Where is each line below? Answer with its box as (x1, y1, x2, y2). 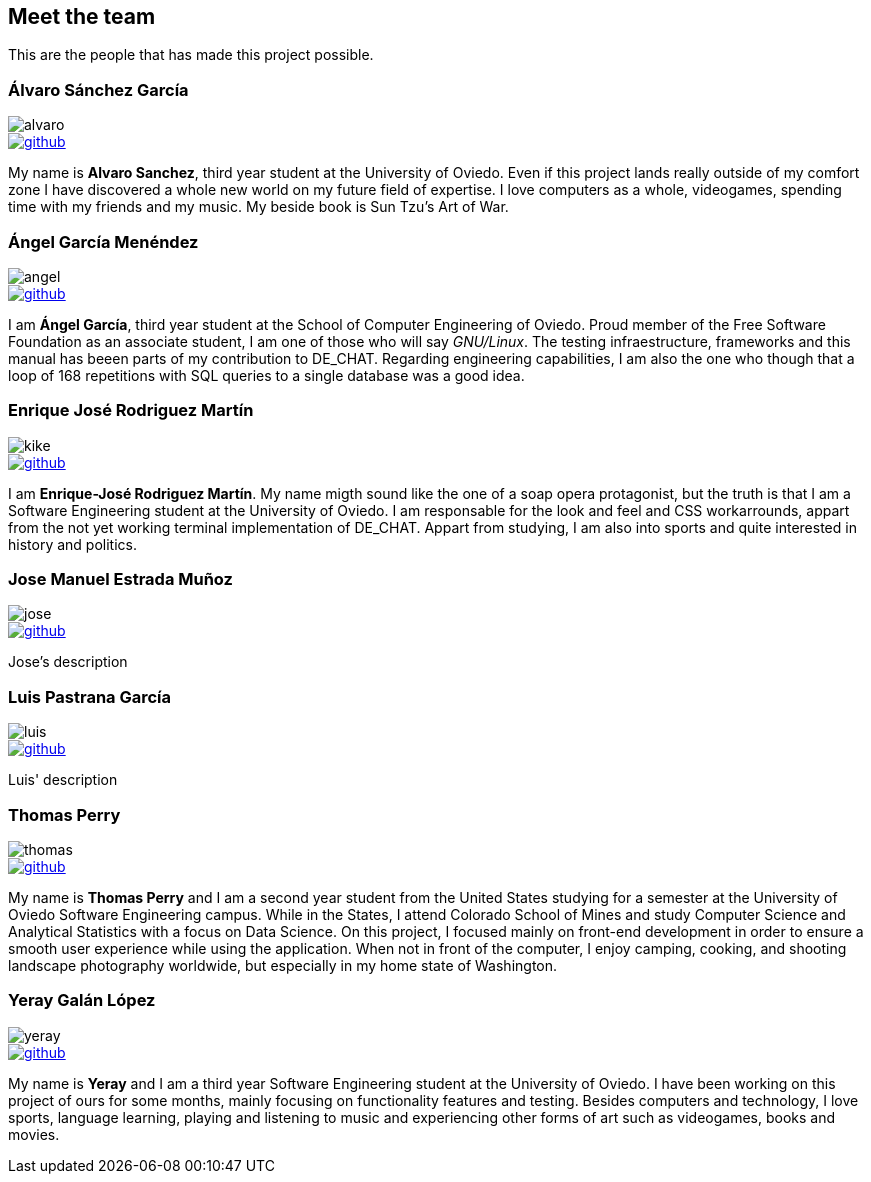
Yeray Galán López (8, 990, 156, 1011)
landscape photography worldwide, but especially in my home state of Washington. (8, 956, 558, 974)
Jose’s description (8, 653, 128, 671)
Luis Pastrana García (8, 686, 172, 707)
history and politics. (8, 535, 137, 553)
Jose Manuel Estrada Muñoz (8, 569, 233, 590)
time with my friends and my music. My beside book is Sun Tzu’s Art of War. (8, 198, 509, 216)
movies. (8, 1125, 60, 1143)
